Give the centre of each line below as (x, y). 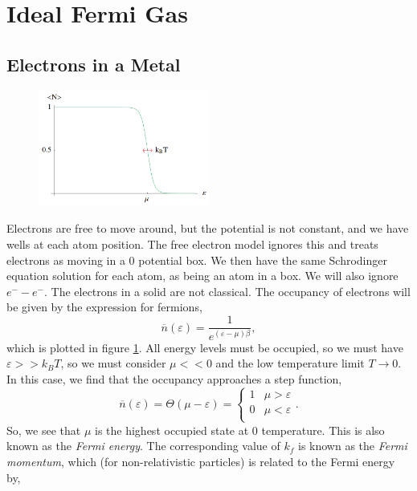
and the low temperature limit (290, 363)
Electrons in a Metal (94, 64)
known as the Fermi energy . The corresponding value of (143, 446)
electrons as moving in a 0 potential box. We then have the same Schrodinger (197, 260)
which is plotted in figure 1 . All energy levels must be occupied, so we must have (205, 347)
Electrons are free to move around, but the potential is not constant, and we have (208, 228)
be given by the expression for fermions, (104, 307)
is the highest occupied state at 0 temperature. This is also (240, 430)
